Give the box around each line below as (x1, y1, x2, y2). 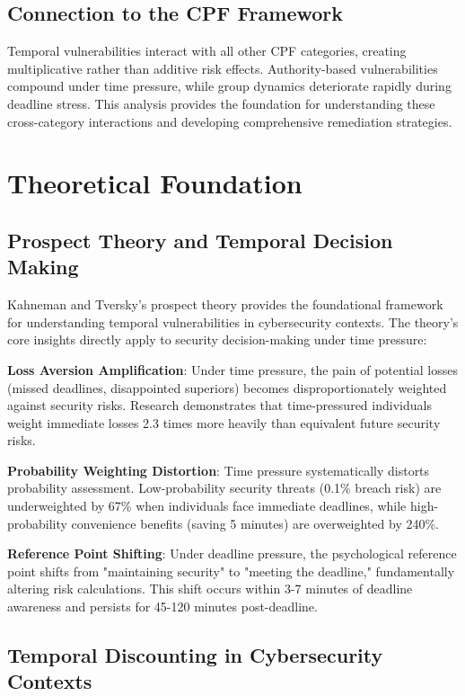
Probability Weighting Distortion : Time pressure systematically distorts (7, 460, 430, 479)
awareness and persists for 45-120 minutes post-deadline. (7, 597, 318, 616)
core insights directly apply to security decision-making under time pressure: (7, 330, 427, 349)
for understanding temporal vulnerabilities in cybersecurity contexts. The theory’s (7, 312, 459, 331)
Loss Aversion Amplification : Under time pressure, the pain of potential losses (7, 360, 458, 379)
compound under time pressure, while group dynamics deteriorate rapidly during (7, 76, 452, 95)
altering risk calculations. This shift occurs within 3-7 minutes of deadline (7, 579, 413, 598)
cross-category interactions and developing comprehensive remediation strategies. (7, 112, 452, 130)
